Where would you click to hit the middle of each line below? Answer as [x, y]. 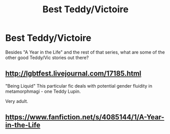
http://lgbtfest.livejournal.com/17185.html [73, 74]
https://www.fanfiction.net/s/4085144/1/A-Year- [85, 117]
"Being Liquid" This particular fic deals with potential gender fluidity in [79, 86]
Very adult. [17, 101]
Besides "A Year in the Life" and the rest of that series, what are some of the [85, 52]
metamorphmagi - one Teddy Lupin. [43, 91]
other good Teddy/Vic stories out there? [47, 58]
